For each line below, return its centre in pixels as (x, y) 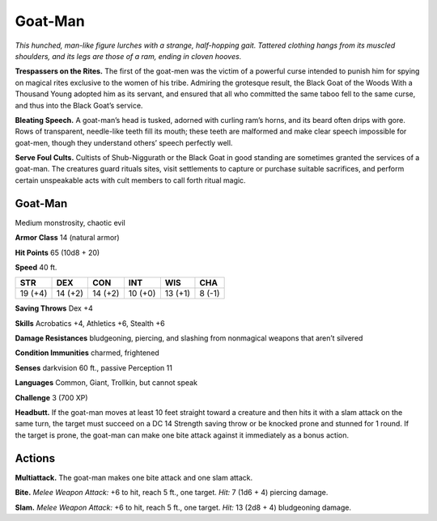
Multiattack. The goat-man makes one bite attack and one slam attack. (134, 477)
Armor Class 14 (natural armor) (68, 238)
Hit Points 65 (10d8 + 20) (57, 252)
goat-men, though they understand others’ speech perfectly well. (124, 142)
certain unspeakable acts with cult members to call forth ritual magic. (130, 180)
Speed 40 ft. (36, 267)
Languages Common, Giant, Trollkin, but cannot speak (106, 383)
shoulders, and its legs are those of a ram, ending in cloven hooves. (128, 56)
